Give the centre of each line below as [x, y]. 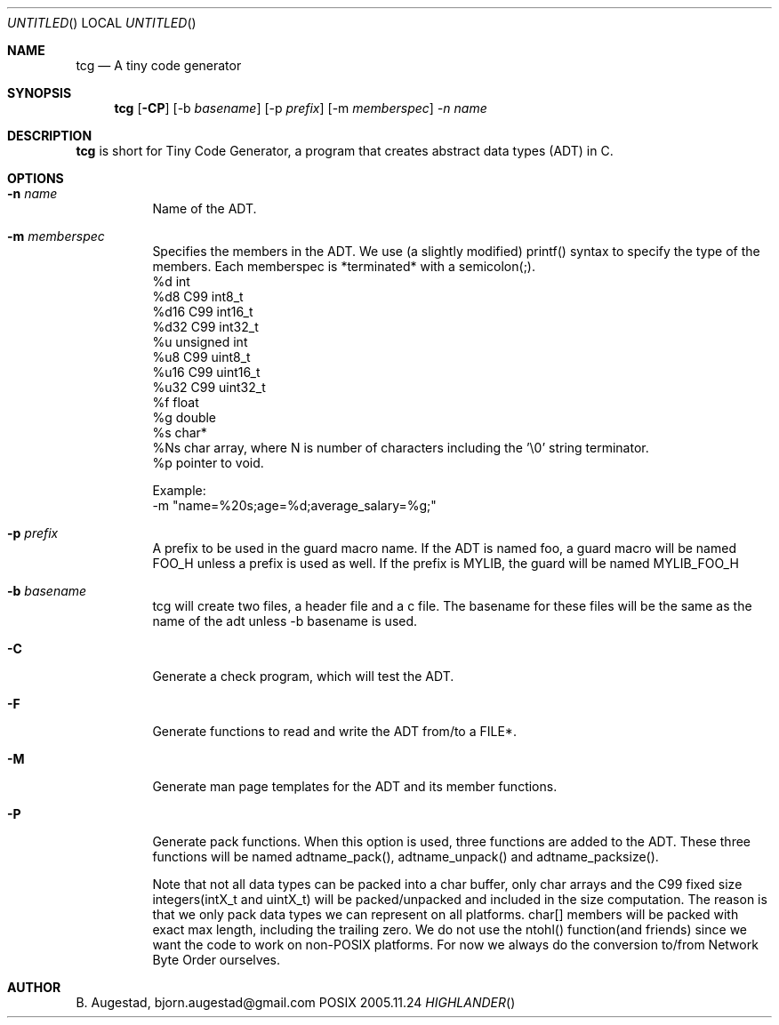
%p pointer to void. [208, 463]
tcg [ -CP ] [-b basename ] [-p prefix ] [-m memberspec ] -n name [301, 108]
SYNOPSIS [40, 93]
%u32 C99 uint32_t [209, 387]
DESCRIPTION [50, 136]
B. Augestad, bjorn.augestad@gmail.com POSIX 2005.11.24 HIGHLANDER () [296, 1002]
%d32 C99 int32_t [205, 327]
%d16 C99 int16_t [203, 312]
